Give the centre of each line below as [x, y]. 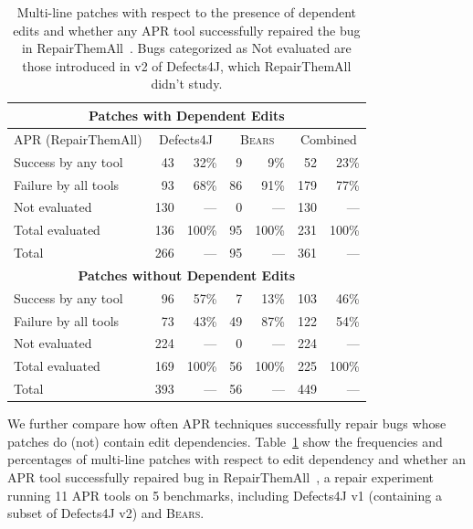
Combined [328, 138]
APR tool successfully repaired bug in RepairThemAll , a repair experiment [221, 476]
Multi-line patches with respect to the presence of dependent [186, 12]
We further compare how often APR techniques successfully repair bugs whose [227, 423]
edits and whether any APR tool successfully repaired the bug [187, 30]
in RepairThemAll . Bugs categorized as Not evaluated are [186, 48]
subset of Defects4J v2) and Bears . [106, 513]
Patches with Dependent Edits [187, 115]
